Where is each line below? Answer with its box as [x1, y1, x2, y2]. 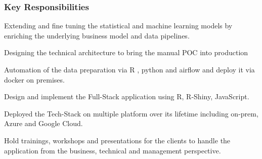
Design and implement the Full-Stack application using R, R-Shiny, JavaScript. [4, 91, 249, 102]
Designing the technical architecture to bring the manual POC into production [4, 47, 248, 58]
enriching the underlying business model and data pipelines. [4, 30, 190, 41]
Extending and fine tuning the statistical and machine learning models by [4, 20, 233, 31]
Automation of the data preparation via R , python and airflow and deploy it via [4, 64, 255, 74]
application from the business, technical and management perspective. [4, 145, 221, 155]
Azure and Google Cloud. [4, 118, 83, 129]
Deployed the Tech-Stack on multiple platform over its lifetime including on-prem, [4, 108, 258, 118]
